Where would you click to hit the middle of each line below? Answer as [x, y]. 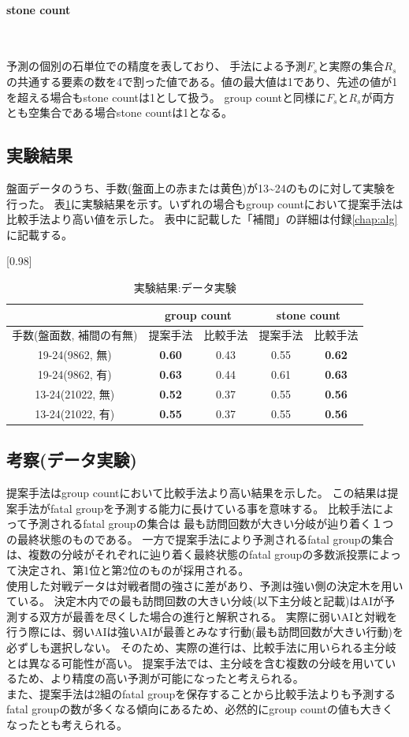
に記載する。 [39, 234]
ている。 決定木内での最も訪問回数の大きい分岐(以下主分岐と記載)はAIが [195, 601]
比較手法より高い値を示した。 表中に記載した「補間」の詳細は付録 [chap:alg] [202, 219]
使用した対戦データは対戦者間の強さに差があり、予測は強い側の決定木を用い [205, 585]
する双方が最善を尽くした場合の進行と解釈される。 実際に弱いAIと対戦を [207, 616]
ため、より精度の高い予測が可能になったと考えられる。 [160, 678]
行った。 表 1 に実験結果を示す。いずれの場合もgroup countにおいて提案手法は [205, 203]
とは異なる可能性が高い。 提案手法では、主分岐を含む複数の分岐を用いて [196, 662]
